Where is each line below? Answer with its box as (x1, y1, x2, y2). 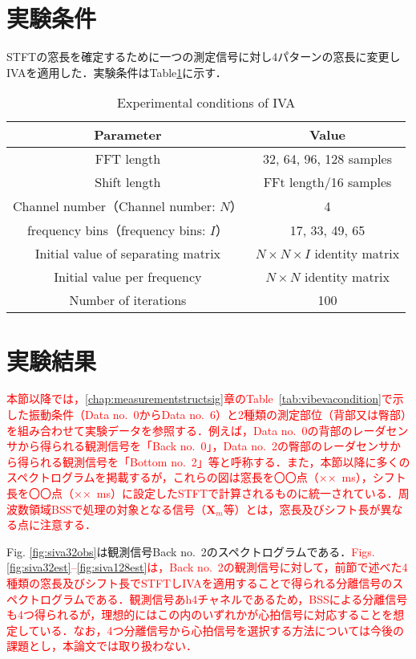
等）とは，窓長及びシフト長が (223, 500, 381, 517)
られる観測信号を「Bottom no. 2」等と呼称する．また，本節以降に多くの (28, 453, 410, 470)
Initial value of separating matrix (34, 244, 221, 263)
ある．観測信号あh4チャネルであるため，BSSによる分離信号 (95, 590, 408, 607)
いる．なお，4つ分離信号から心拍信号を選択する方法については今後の (39, 621, 404, 638)
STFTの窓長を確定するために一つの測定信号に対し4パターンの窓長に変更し (6, 48, 401, 65)
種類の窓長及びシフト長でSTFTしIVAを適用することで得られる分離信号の (6, 574, 393, 591)
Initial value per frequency (54, 267, 202, 287)
